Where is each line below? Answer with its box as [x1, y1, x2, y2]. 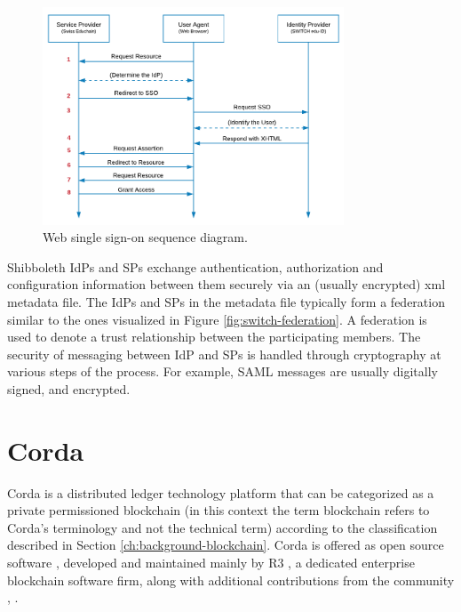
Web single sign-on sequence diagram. [43, 228, 248, 246]
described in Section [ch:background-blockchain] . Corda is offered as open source [7, 535, 444, 554]
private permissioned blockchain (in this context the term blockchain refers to [7, 501, 430, 519]
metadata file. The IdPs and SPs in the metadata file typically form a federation [7, 293, 445, 311]
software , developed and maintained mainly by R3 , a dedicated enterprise [7, 553, 415, 572]
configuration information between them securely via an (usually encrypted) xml [7, 275, 446, 294]
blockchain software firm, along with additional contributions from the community [7, 570, 455, 589]
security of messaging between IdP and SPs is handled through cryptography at [7, 344, 441, 363]
